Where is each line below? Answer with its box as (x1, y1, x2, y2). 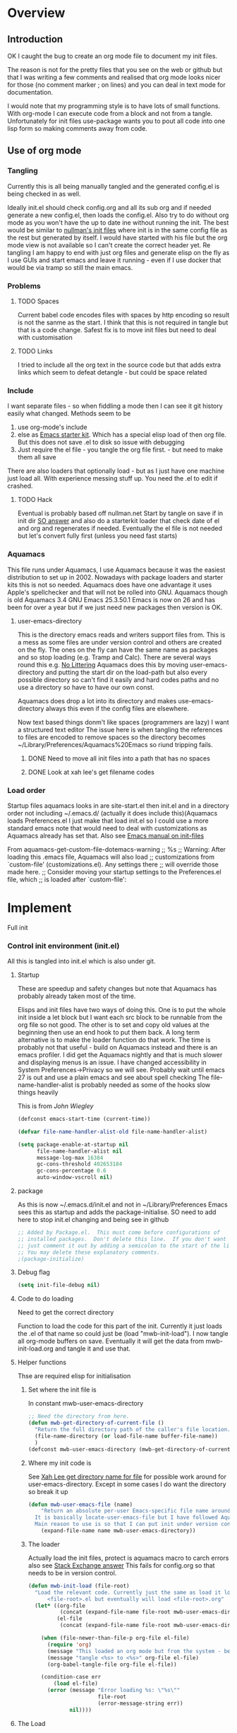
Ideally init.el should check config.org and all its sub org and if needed (7, 203, 212, 211)
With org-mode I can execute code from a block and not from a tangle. (7, 110, 213, 117)
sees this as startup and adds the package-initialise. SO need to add (17, 1208, 217, 1216)
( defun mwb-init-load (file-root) (28, 1582, 130, 1590)
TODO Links (17, 346, 53, 355)
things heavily (17, 1088, 59, 1097)
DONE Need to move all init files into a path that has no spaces (28, 754, 210, 763)
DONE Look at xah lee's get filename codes (28, 768, 155, 776)
